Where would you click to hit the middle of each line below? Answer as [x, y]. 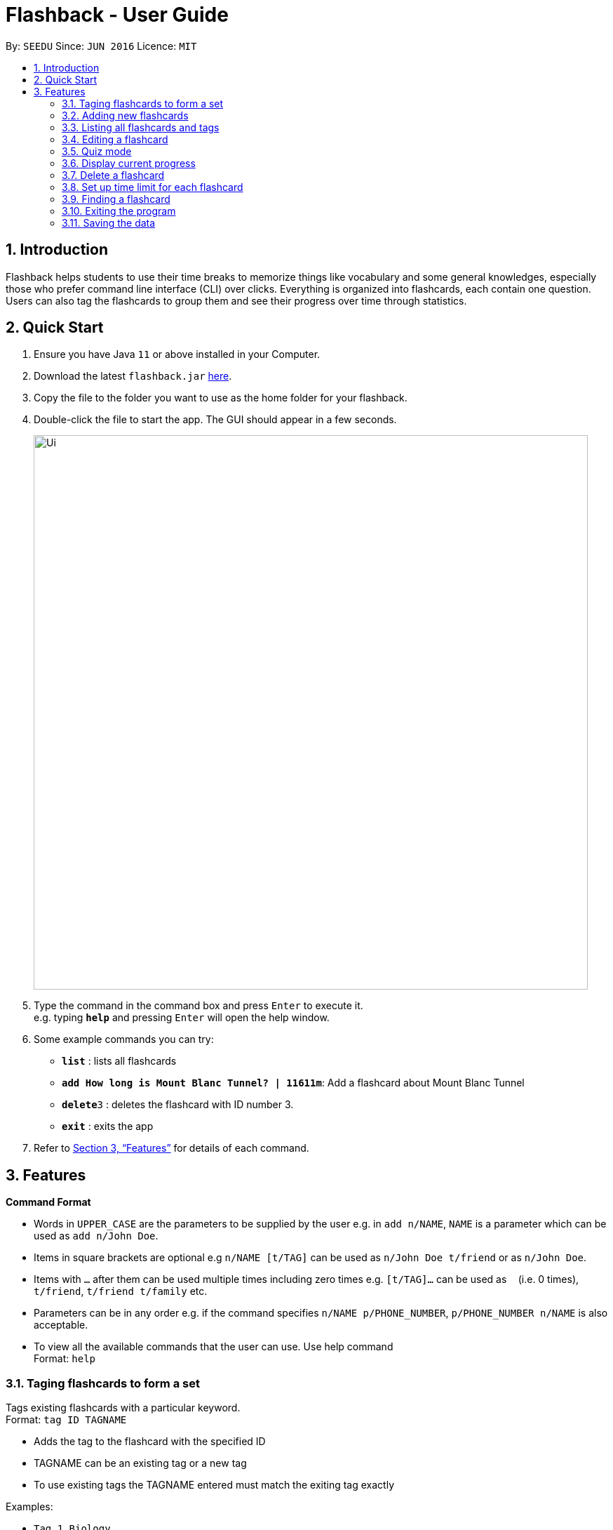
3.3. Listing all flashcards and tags [141, 127]
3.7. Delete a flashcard [113, 175]
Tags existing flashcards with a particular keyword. [123, 1408]
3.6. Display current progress [129, 163]
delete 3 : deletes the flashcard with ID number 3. [178, 1105]
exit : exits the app [108, 1126]
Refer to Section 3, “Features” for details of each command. [171, 1148]
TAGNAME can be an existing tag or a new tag [140, 1463]
